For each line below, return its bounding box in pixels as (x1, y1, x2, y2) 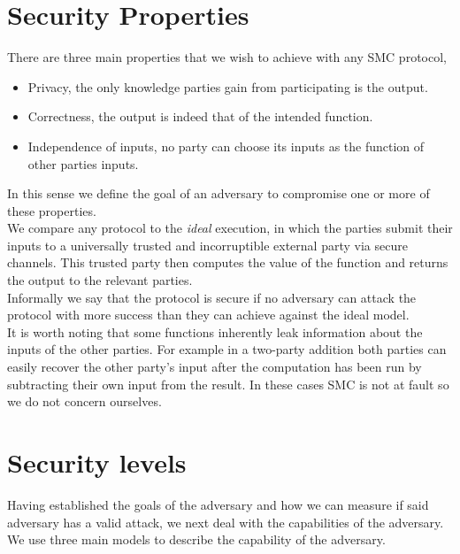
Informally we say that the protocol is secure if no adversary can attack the (7, 288, 417, 306)
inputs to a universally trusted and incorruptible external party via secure (7, 235, 408, 254)
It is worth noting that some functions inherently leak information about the (7, 322, 423, 341)
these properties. (7, 201, 96, 219)
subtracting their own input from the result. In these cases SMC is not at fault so (7, 374, 449, 393)
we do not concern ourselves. (7, 392, 162, 411)
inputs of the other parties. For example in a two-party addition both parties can (7, 340, 447, 358)
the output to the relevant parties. (7, 271, 193, 289)
